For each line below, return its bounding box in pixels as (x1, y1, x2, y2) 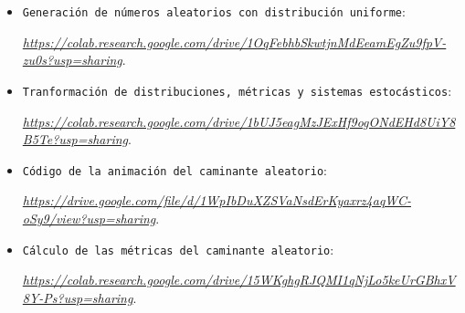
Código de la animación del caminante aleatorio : (22, 160, 328, 179)
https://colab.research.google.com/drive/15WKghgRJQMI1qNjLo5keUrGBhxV (22, 270, 456, 289)
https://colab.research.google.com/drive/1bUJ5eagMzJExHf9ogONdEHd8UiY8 (22, 111, 456, 130)
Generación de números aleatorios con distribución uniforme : (22, 2, 406, 20)
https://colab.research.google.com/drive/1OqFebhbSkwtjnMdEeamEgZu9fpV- (22, 32, 447, 51)
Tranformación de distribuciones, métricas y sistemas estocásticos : (22, 80, 452, 99)
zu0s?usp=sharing (22, 50, 122, 69)
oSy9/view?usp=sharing (22, 208, 156, 227)
